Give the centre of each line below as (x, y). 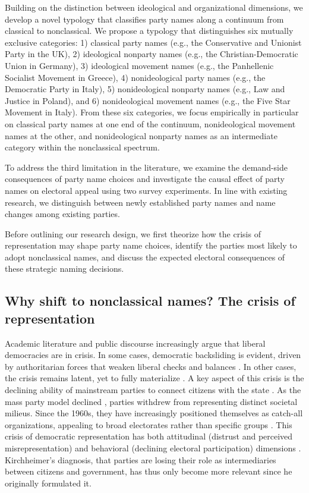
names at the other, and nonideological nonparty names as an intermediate (141, 135)
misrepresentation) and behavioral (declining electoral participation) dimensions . (153, 448)
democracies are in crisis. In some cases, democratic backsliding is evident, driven (153, 355)
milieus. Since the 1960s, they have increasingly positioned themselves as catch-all (154, 413)
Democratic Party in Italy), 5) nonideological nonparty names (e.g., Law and (145, 89)
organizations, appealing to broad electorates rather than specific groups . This (149, 424)
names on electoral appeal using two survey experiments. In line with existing (146, 190)
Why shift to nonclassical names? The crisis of (150, 301)
